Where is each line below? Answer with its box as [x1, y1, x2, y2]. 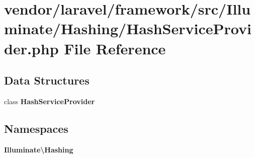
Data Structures [4, 72, 90, 88]
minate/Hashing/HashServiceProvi [4, 18, 251, 39]
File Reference [64, 38, 166, 58]
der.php [4, 38, 59, 58]
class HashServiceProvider [4, 96, 95, 106]
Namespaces [4, 120, 68, 136]
